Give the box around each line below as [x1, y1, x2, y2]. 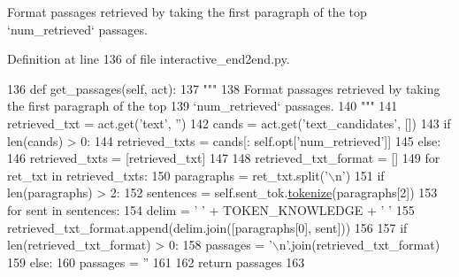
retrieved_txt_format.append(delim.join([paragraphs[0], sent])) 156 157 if [7, 218, 408, 236]
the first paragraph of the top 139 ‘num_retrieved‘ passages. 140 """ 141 [7, 96, 398, 115]
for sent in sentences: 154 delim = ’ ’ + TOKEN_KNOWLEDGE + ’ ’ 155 [7, 200, 415, 219]
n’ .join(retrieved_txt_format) [279, 235, 440, 254]
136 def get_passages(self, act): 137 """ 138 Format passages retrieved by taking [7, 79, 440, 97]
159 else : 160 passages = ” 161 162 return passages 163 [7, 252, 305, 271]
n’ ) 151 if [334, 165, 385, 184]
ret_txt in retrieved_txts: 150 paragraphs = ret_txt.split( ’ [7, 165, 328, 184]
